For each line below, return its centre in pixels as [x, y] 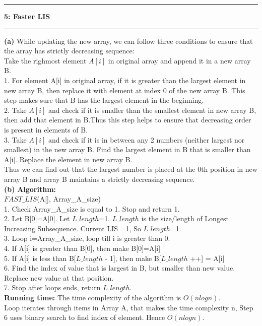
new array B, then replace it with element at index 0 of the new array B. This [125, 90]
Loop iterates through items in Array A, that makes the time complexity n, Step [129, 307]
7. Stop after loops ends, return [52, 287]
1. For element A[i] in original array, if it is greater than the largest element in [125, 80]
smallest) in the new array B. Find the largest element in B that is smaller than [127, 149]
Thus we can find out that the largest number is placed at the [100, 169]
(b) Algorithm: [30, 189]
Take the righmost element [45, 60]
